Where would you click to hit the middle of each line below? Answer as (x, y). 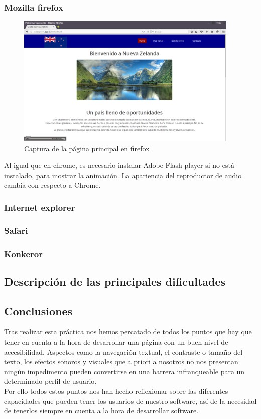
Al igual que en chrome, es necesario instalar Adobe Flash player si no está (119, 165)
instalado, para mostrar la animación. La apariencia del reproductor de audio (123, 175)
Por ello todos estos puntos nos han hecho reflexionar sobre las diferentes (116, 391)
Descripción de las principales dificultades (115, 281)
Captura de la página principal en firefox (87, 148)
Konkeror (24, 253)
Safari (16, 230)
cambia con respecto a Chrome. (52, 185)
